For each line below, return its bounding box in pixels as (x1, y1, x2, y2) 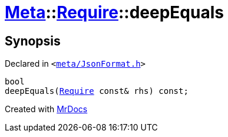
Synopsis (5, 33, 61, 48)
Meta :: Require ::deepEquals (5, 2, 224, 22)
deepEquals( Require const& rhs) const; (5, 86, 189, 96)
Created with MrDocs (5, 104, 88, 115)
